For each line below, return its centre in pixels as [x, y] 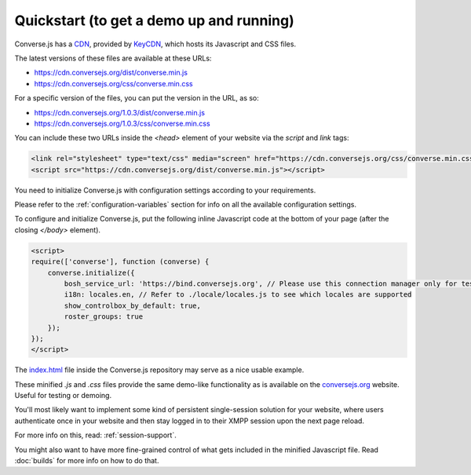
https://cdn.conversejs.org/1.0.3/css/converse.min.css [122, 123]
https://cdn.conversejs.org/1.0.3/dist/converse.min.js [120, 112]
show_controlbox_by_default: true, [133, 305]
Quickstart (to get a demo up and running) [154, 20]
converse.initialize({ [91, 272]
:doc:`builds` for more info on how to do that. [87, 461]
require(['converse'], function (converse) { [120, 262]
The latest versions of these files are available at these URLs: [113, 58]
